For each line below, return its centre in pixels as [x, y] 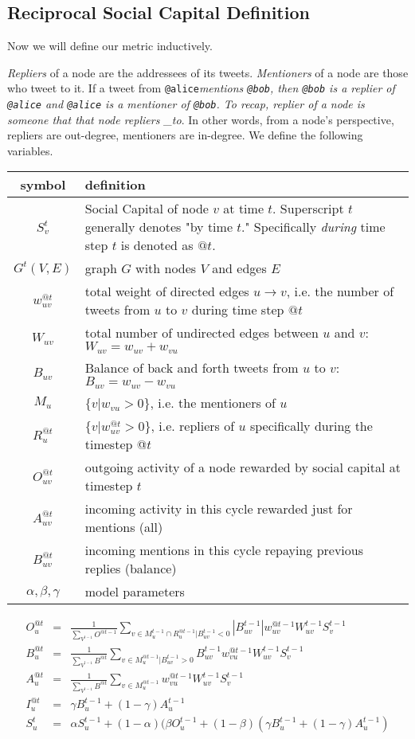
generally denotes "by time [159, 227]
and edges [239, 268]
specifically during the [311, 426]
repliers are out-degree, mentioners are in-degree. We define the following [185, 135]
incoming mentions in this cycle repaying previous [224, 550]
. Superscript [308, 209]
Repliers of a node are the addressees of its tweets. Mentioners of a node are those [208, 72]
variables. [30, 150]
